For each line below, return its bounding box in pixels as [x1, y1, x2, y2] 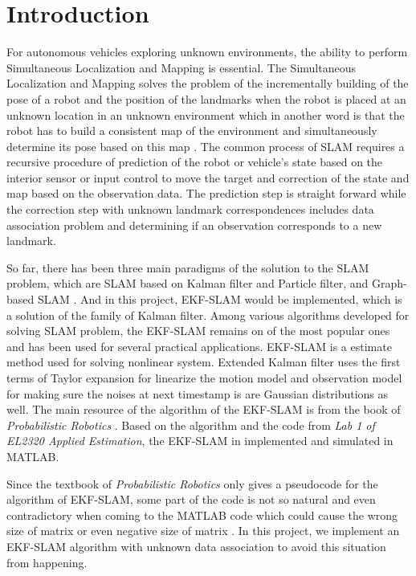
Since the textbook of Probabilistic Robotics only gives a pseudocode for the [6, 475, 378, 492]
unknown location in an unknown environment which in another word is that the [6, 106, 405, 123]
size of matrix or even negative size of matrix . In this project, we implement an [6, 522, 400, 539]
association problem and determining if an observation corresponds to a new [6, 216, 382, 233]
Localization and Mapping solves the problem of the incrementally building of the [6, 75, 409, 92]
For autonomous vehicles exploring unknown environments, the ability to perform [6, 43, 408, 60]
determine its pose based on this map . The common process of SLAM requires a [6, 137, 405, 154]
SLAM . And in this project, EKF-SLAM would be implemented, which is [37, 291, 402, 308]
